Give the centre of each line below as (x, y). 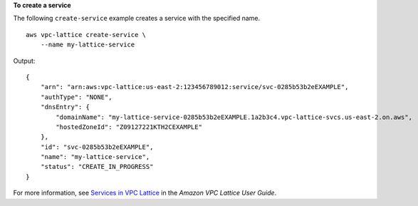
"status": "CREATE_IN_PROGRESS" (97, 167)
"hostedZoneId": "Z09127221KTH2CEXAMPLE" (129, 127)
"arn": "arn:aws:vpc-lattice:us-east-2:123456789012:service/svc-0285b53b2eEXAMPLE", (194, 87)
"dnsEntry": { (65, 107)
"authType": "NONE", (76, 97)
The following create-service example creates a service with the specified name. (137, 19)
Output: (24, 61)
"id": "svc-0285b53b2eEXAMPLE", (97, 147)
